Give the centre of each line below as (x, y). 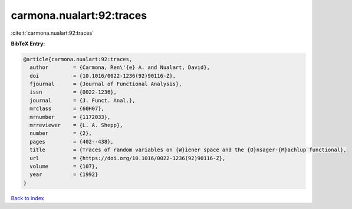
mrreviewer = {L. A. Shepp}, (76, 125)
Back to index (27, 198)
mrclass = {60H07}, (67, 109)
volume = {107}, (64, 166)
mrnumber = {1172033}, (70, 117)
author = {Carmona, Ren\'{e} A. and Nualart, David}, (120, 67)
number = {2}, (61, 133)
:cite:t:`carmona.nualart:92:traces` (52, 33)
